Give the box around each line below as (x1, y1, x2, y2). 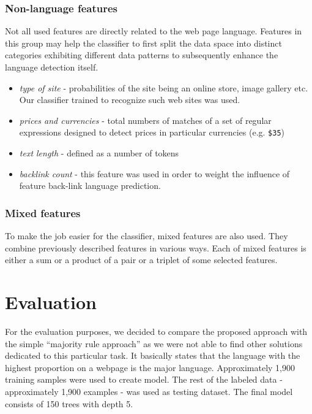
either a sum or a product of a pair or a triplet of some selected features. (5, 253, 278, 266)
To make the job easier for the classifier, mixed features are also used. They (5, 229, 288, 242)
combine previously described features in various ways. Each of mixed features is (5, 241, 306, 254)
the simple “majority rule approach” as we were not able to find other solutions (5, 337, 303, 350)
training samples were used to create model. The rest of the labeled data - (5, 373, 283, 386)
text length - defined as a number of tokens (19, 147, 179, 159)
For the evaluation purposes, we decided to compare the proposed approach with (5, 324, 308, 337)
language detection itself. (5, 61, 98, 73)
